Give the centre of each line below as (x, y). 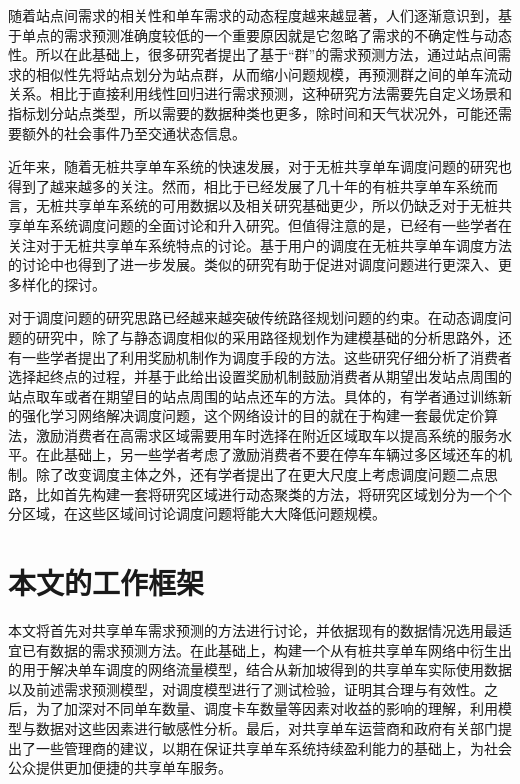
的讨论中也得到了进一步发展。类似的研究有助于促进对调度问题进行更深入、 (253, 264)
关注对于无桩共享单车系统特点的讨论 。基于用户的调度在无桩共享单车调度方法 (260, 244)
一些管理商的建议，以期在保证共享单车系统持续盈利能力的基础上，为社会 (273, 747)
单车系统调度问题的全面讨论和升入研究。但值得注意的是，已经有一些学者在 (266, 224)
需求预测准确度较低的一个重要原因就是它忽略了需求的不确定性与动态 (287, 34)
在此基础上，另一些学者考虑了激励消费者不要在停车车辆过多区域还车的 (266, 454)
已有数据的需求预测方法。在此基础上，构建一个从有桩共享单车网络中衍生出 (266, 649)
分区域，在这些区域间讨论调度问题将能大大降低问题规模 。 (197, 513)
